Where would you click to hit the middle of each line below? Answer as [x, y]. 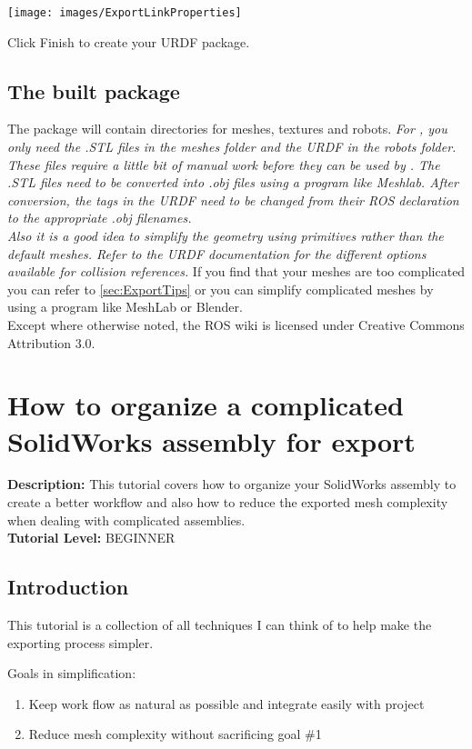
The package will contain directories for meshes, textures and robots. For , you [227, 129]
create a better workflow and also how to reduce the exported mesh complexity [228, 502]
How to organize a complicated [206, 405]
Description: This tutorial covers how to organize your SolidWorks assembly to [232, 484]
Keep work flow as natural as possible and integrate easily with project [226, 703]
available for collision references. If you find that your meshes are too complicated [236, 271]
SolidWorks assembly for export [211, 440]
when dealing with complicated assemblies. [126, 519]
